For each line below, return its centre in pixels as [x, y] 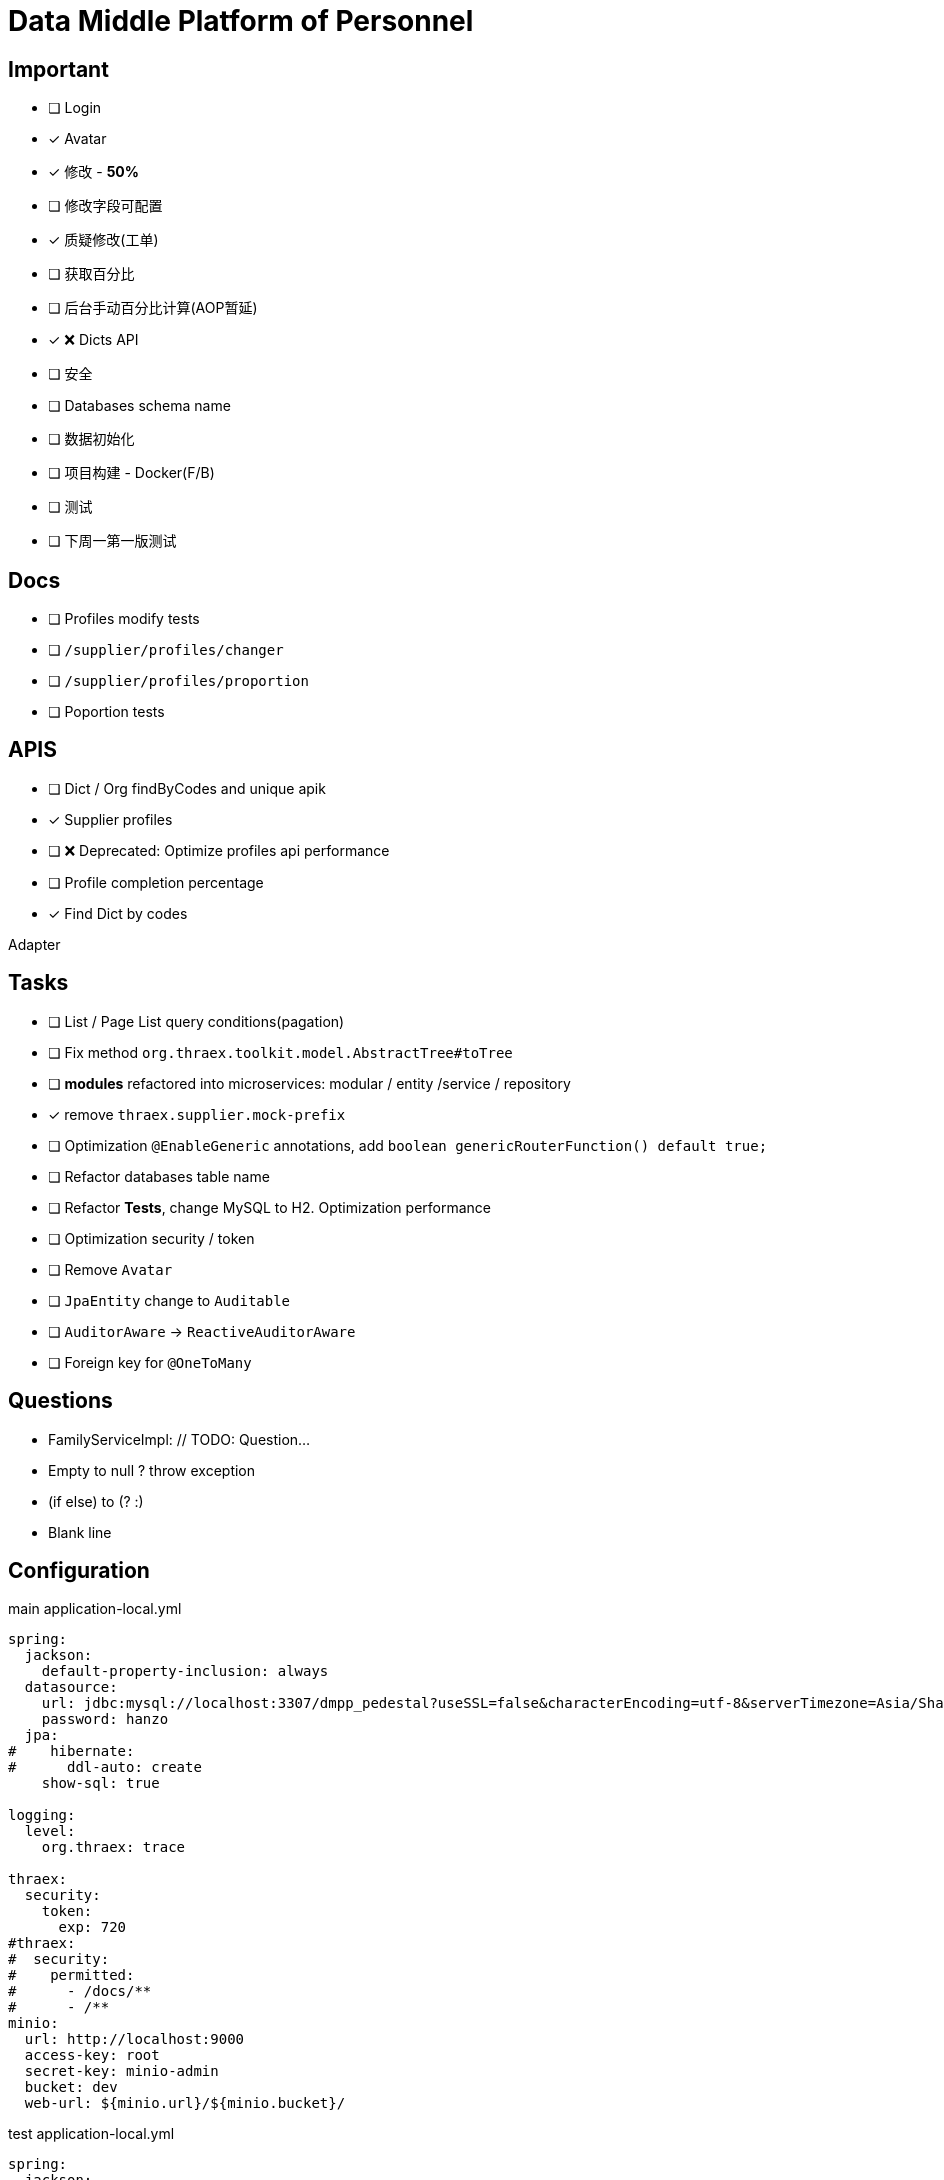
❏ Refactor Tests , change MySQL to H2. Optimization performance [270, 1207]
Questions [60, 1401]
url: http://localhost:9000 [134, 2039]
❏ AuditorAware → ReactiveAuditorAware [202, 1331]
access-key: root [92, 2055]
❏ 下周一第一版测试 [112, 541]
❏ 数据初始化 [91, 439]
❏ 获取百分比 [91, 274]
